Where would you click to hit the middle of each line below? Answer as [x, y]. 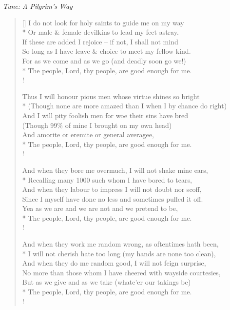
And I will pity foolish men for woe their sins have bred [105, 115]
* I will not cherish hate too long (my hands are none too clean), [119, 253]
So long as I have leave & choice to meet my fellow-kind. [106, 51]
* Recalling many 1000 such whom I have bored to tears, [107, 179]
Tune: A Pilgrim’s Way [38, 6]
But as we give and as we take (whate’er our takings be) [106, 282]
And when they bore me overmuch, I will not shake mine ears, [115, 170]
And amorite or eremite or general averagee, [88, 134]
